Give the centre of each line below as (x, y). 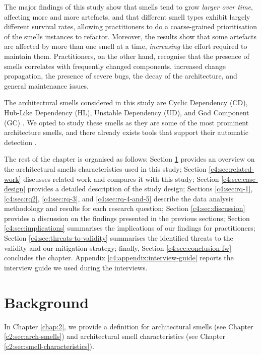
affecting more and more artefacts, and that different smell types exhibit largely (127, 16)
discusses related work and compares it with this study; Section (121, 179)
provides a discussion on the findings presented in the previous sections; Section (127, 218)
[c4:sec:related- (231, 168)
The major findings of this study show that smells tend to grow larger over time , (128, 7)
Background (47, 302)
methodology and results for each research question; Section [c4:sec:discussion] (125, 208)
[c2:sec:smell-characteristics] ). (49, 346)
